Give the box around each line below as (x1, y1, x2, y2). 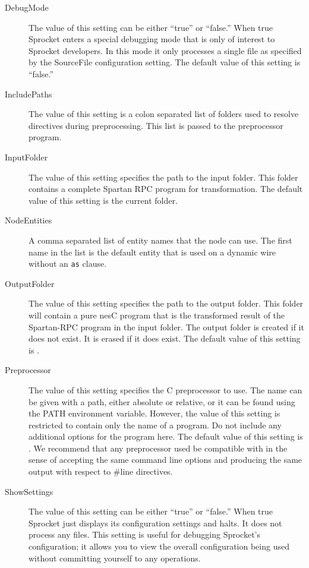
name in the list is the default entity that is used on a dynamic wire (29, 245, 276, 258)
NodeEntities (5, 214, 52, 226)
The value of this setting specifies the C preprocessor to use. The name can (29, 383, 302, 396)
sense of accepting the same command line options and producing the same (29, 453, 302, 466)
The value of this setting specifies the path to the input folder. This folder (29, 171, 298, 183)
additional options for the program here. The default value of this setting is (29, 430, 303, 443)
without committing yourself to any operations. (29, 551, 201, 564)
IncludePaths (5, 87, 52, 100)
